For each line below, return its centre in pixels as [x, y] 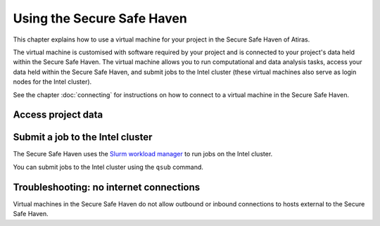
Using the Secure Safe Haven [100, 18]
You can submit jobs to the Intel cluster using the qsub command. [108, 167]
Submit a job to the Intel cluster [83, 137]
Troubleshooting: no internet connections [107, 187]
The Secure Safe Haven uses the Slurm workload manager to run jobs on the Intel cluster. [143, 154]
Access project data [58, 115]
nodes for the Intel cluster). [52, 82]
